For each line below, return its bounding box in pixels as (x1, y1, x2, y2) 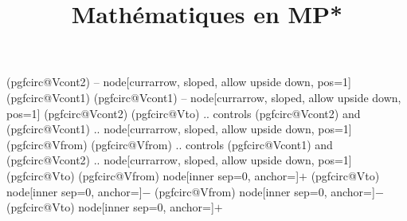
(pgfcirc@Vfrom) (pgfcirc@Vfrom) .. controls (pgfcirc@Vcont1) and (6, 136, 333, 152)
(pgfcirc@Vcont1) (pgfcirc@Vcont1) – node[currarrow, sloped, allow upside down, (6, 89, 401, 105)
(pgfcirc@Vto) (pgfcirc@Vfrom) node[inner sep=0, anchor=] (6, 167, 299, 184)
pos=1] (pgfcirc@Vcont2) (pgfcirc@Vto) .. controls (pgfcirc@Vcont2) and (6, 105, 361, 121)
